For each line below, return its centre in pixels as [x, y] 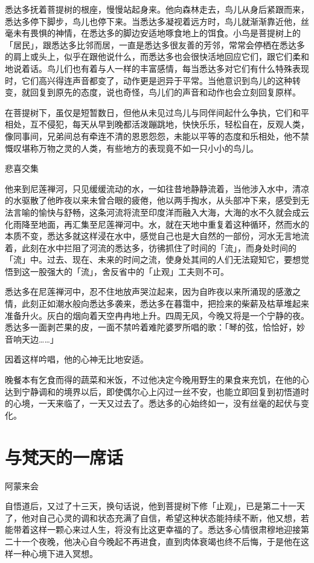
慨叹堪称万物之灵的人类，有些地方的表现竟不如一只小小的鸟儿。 [132, 148]
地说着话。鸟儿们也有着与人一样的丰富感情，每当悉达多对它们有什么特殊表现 [157, 68]
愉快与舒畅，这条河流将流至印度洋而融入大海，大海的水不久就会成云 [174, 212]
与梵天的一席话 [64, 456]
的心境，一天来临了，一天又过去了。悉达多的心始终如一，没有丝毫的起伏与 [153, 403]
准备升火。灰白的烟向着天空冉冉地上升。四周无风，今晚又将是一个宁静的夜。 [157, 315]
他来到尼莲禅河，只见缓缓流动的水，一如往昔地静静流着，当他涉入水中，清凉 [157, 188]
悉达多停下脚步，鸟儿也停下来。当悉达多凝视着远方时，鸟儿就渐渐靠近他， [153, 21]
